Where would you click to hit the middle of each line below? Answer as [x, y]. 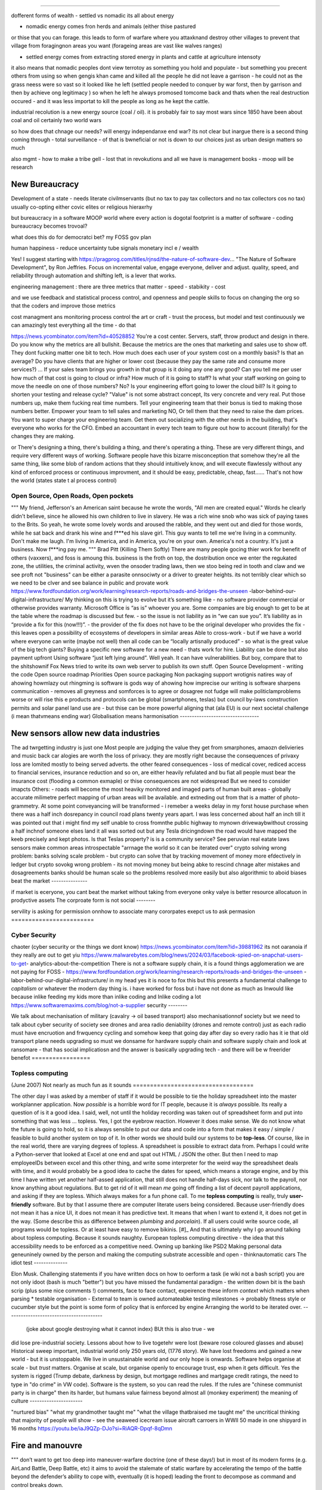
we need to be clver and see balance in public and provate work [90, 583]
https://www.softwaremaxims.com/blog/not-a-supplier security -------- [99, 1005]
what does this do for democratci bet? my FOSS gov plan [81, 237]
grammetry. [25, 806]
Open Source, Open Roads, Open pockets [72, 496]
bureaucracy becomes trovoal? [49, 226]
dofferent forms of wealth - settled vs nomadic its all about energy [92, 15]
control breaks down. [37, 1485]
